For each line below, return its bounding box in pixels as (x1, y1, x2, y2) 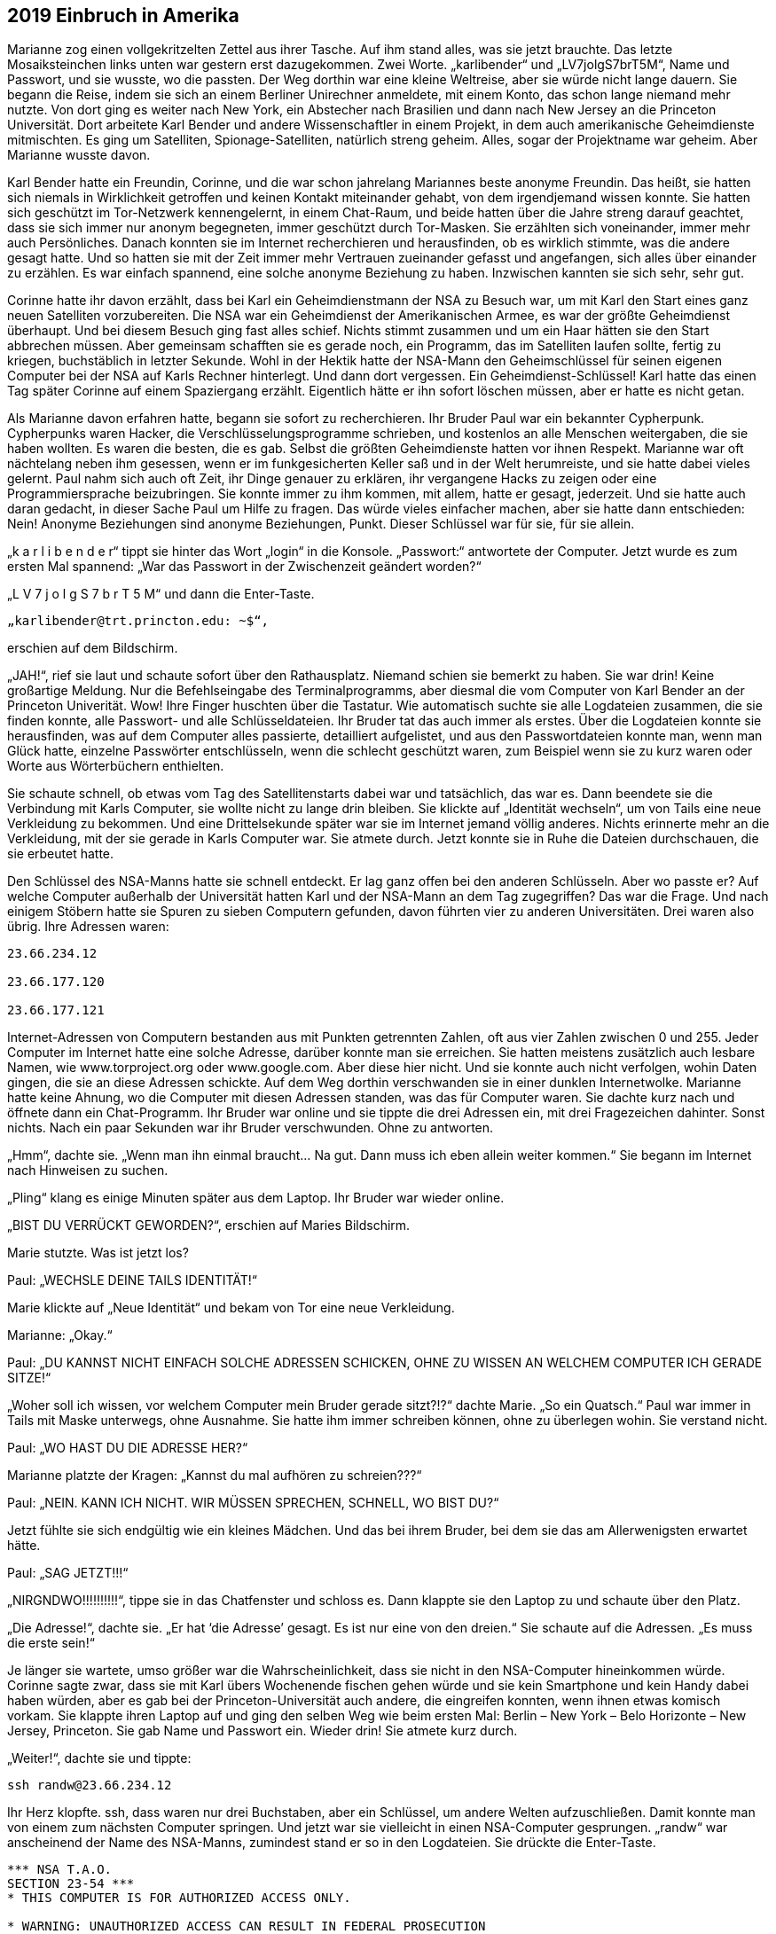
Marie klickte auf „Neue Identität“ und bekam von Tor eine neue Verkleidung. (7, 1300, 455, 1316)
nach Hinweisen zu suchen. (7, 1163, 169, 1178)
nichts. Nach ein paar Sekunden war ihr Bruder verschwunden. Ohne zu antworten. (7, 1120, 494, 1136)
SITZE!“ (7, 1370, 51, 1386)
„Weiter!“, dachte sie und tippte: (7, 1750, 192, 1766)
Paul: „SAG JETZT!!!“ (7, 1565, 129, 1581)
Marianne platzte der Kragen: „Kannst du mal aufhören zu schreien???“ (7, 1468, 422, 1484)
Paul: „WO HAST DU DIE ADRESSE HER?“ (7, 1440, 248, 1456)
